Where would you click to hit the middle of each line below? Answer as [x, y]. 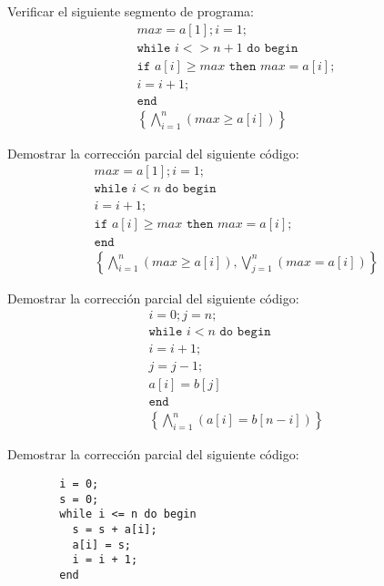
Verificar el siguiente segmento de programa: [131, 11]
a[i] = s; [102, 545]
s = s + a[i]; [115, 529]
